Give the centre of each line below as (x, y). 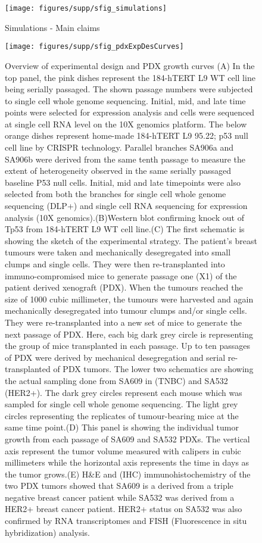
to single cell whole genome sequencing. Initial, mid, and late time (125, 100)
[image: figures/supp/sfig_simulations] (86, 8)
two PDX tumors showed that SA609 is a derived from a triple (119, 486)
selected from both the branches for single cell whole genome (116, 194)
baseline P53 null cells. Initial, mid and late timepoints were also (123, 182)
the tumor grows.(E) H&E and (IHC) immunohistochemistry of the (128, 474)
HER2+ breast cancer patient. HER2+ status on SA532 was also (124, 509)
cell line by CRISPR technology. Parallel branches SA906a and (119, 147)
